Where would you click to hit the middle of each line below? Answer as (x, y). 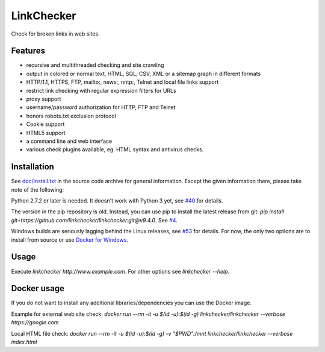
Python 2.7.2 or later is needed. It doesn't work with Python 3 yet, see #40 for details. (117, 201)
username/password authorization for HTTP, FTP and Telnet (101, 107)
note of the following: (38, 189)
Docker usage (38, 288)
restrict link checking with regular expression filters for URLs (101, 90)
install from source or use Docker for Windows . (70, 240)
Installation (32, 167)
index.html (24, 342)
